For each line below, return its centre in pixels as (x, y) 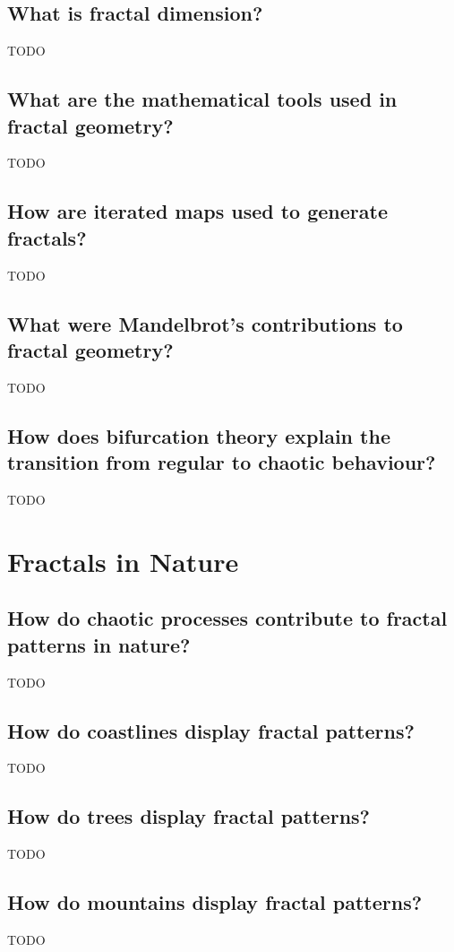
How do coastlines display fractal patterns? (211, 730)
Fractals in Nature (123, 561)
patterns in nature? (99, 644)
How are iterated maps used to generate (197, 211)
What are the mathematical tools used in (202, 99)
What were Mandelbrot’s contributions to (205, 323)
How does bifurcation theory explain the (199, 435)
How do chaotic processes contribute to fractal (227, 618)
